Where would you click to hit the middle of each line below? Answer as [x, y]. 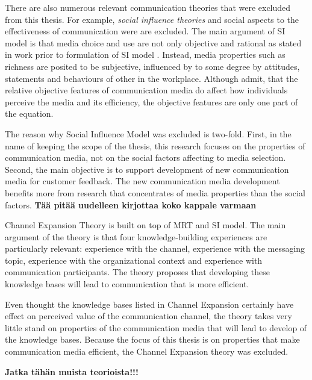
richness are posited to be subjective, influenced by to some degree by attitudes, [152, 66]
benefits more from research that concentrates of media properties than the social [155, 192]
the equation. [29, 114]
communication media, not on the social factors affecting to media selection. [145, 157]
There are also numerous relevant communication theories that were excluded [148, 7]
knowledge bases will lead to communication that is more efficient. [127, 284]
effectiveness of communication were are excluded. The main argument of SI [145, 31]
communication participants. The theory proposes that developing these [137, 272]
